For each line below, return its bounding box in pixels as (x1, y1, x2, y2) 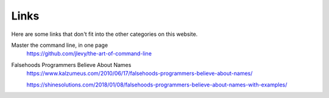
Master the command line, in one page (11, 41, 108, 49)
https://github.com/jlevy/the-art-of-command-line (26, 50, 152, 57)
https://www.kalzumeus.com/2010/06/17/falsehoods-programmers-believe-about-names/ (26, 70, 253, 77)
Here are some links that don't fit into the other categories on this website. (11, 30, 198, 38)
